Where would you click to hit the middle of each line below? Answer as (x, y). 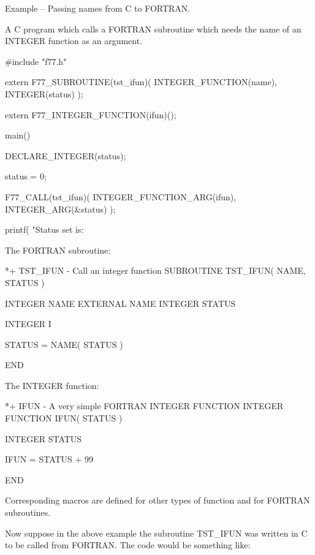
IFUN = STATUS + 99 (49, 459)
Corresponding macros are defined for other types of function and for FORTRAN (157, 500)
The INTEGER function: (52, 385)
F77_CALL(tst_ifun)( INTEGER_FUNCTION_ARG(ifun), (121, 196)
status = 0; (26, 176)
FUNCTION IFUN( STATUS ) (64, 418)
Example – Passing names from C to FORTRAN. (98, 8)
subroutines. (28, 512)
